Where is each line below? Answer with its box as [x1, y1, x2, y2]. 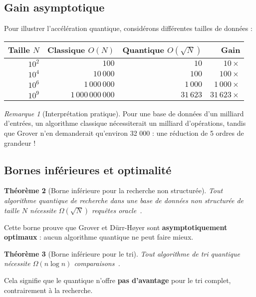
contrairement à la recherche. [4, 285, 93, 295]
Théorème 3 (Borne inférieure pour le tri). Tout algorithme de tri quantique [4, 248, 240, 259]
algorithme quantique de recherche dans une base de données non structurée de [4, 195, 244, 205]
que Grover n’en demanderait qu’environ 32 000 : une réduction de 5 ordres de [4, 127, 244, 138]
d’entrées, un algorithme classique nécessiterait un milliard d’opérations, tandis [4, 118, 246, 128]
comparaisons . [74, 258, 120, 269]
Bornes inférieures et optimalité [4, 162, 172, 177]
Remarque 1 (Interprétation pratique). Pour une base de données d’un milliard [4, 108, 244, 118]
